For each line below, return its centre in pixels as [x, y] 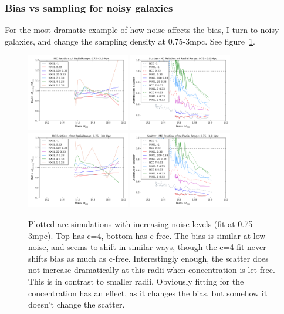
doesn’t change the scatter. [77, 304]
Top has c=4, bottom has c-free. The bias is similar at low [161, 235]
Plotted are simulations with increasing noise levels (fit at [132, 223]
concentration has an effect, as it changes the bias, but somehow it [148, 293]
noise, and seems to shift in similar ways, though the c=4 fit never [147, 247]
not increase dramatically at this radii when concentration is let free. [152, 270]
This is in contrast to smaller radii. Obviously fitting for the [136, 281]
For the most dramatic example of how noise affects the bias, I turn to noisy [142, 30]
